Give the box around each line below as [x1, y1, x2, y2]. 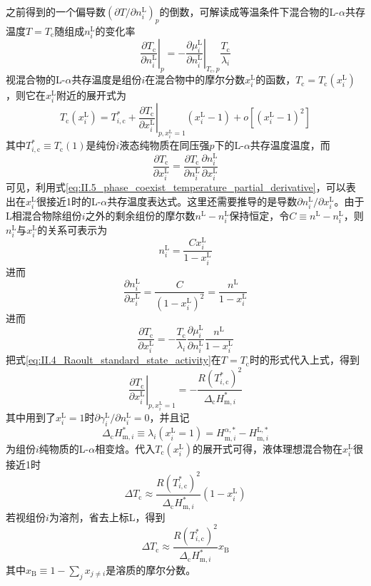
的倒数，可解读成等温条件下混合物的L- [159, 4, 339, 19]
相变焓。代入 [95, 441, 156, 456]
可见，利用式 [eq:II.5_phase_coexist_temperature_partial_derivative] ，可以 [6, 180, 346, 195]
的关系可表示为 [37, 222, 108, 237]
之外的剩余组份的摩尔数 [85, 207, 195, 222]
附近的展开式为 [56, 88, 126, 103]
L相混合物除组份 [6, 207, 82, 222]
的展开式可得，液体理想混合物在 [192, 441, 342, 456]
